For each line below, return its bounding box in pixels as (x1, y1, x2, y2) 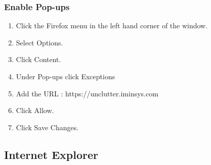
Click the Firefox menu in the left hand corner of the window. (16, 20, 208, 31)
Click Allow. (16, 105, 54, 116)
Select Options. (16, 37, 63, 47)
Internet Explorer (4, 146, 99, 162)
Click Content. (16, 54, 61, 65)
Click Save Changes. (16, 122, 79, 132)
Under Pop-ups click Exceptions (16, 71, 115, 81)
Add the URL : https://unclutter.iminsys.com (16, 88, 158, 98)
